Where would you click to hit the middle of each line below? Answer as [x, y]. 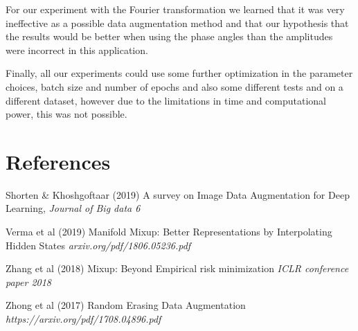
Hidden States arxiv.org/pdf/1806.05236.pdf [98, 245]
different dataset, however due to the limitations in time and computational [166, 100]
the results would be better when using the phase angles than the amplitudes [169, 36]
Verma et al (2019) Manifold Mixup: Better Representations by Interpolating [169, 232]
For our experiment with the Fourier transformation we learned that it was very [175, 9]
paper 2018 [29, 281]
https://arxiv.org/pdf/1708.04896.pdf [83, 319]
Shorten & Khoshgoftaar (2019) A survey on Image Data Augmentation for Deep [178, 194]
